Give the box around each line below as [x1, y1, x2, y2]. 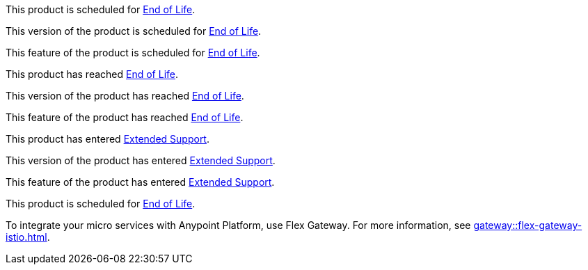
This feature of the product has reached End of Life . [6, 111, 244, 123]
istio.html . [6, 231, 50, 243]
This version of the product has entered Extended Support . [6, 154, 276, 166]
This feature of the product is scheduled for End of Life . [6, 47, 260, 58]
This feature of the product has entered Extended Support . [6, 176, 275, 188]
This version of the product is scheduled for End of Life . [6, 25, 262, 37]
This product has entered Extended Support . [6, 133, 209, 145]
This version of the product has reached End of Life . [6, 90, 244, 102]
